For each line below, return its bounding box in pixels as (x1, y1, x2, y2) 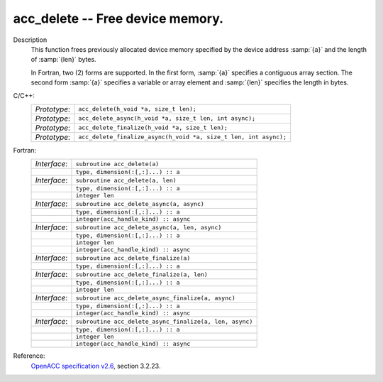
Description (13, 36, 48, 44)
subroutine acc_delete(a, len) (75, 176, 177, 184)
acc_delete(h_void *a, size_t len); (78, 105, 196, 113)
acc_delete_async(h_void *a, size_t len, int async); (78, 114, 255, 122)
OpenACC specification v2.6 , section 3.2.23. (30, 361, 161, 370)
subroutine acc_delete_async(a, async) (75, 200, 205, 207)
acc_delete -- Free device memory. (13, 11, 223, 26)
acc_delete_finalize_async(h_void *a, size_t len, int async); (78, 133, 287, 141)
